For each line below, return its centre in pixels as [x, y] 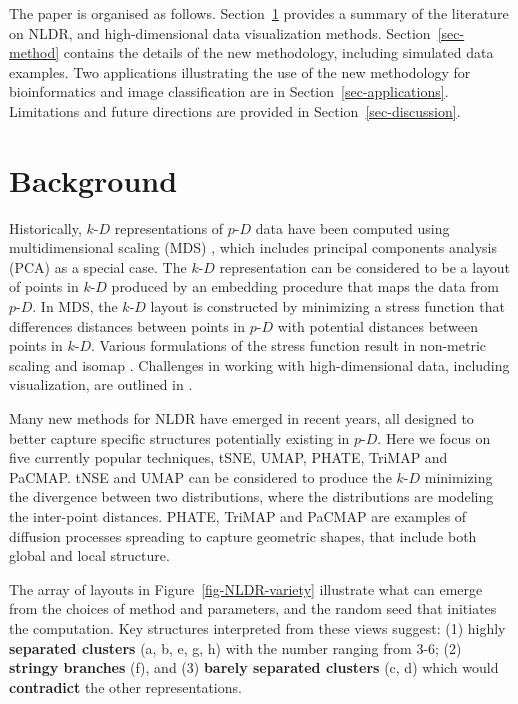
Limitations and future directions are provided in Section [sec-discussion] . [235, 110]
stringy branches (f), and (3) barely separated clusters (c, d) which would [254, 667]
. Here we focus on [434, 437]
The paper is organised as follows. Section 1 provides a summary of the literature [259, 13]
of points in [44, 286]
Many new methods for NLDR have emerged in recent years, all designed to [241, 418]
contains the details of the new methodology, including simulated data [278, 52]
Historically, [45, 227]
